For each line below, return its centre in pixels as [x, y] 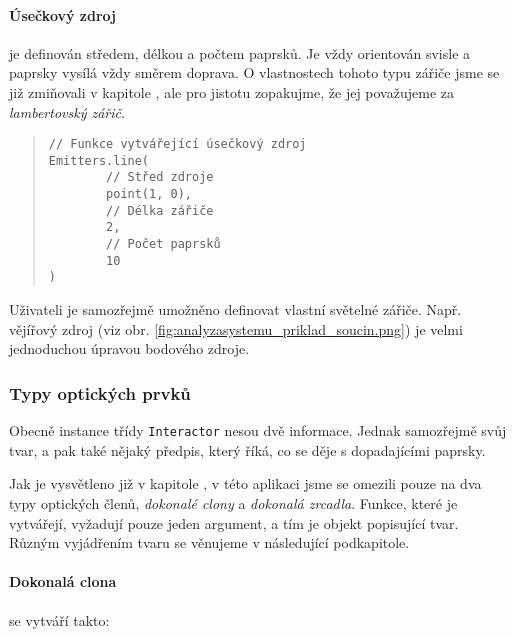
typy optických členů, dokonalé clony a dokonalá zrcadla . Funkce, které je [233, 502]
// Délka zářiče [160, 210]
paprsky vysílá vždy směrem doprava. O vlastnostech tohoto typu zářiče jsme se [254, 72]
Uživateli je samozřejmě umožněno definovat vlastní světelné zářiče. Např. [235, 309]
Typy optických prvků [100, 392]
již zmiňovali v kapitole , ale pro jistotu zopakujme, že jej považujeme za [231, 91]
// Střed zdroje [160, 177]
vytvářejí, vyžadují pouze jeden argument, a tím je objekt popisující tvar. [234, 522]
